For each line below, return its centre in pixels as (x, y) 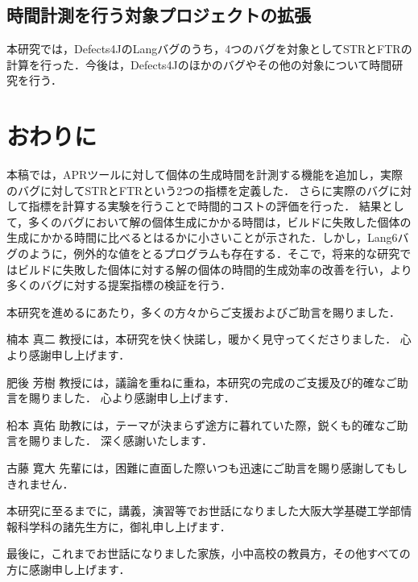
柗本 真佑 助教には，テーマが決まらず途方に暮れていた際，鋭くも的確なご (202, 424)
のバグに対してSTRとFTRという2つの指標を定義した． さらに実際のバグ (198, 190)
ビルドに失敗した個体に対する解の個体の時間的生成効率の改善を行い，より (215, 269)
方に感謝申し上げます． (68, 569)
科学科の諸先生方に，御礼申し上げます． (124, 526)
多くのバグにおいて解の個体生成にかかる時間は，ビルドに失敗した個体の (220, 221)
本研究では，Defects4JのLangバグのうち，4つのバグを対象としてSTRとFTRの (209, 49)
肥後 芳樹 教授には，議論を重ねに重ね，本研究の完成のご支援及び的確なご (202, 382)
